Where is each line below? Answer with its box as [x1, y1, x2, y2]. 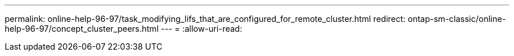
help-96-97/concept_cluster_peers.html [5, 24, 159, 33]
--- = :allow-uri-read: [161, 24, 242, 33]
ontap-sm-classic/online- [408, 14, 506, 24]
